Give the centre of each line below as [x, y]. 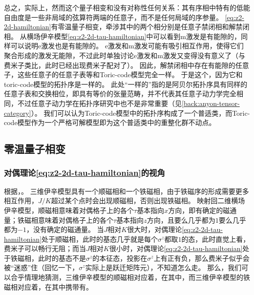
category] [18, 113]
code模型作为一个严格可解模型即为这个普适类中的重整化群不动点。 [110, 122]
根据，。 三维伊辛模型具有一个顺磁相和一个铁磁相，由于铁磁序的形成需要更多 [127, 191]
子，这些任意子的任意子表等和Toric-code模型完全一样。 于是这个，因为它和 [123, 74]
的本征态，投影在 [120, 258]
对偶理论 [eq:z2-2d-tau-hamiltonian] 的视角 [85, 173]
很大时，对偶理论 [155, 229]
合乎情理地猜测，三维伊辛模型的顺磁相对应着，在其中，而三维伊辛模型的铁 [130, 277]
